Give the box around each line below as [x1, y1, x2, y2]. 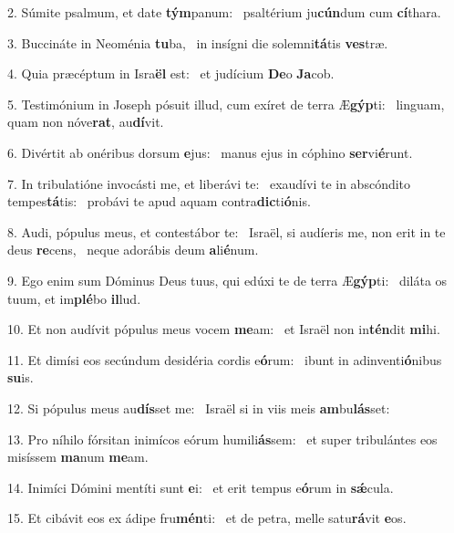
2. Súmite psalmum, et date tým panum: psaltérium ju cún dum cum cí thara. [7, 3, 441, 21]
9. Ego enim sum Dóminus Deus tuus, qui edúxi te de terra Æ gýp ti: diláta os [7, 270, 448, 289]
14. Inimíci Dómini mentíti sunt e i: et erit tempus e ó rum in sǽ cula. [7, 477, 394, 496]
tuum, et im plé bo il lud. [7, 288, 141, 308]
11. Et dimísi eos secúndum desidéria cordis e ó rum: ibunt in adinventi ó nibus [7, 350, 442, 369]
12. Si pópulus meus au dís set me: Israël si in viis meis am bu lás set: [7, 398, 390, 417]
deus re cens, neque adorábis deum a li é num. [7, 240, 259, 259]
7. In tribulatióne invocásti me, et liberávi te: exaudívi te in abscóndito [7, 173, 411, 193]
